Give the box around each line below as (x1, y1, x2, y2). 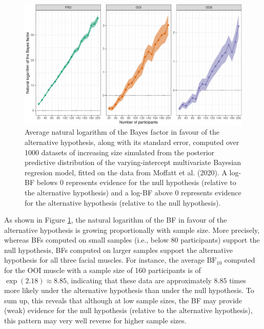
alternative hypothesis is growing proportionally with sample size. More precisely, (4, 224, 260, 235)
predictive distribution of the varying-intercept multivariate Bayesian (25, 157, 241, 168)
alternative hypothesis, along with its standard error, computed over (25, 136, 239, 147)
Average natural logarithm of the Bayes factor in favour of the (25, 126, 220, 137)
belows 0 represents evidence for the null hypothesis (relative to (36, 177, 236, 188)
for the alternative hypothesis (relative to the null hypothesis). (25, 197, 221, 208)
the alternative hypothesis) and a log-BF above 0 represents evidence (25, 187, 241, 197)
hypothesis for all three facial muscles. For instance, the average (4, 254, 205, 265)
